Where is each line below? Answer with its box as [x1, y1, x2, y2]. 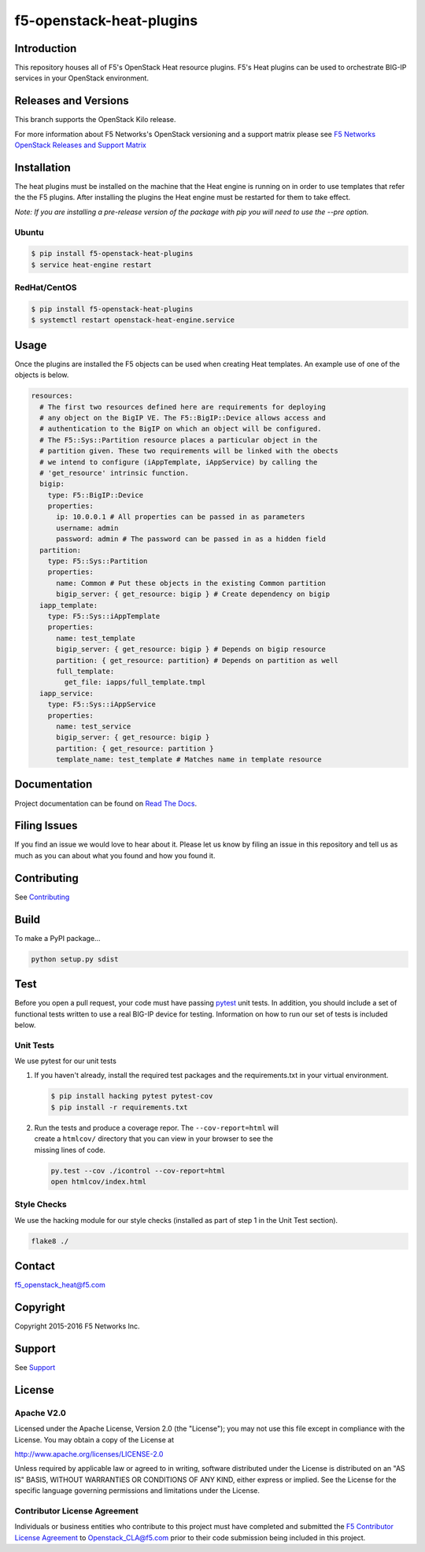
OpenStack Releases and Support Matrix [14, 140, 147, 150]
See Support [14, 1363, 56, 1372]
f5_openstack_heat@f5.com [14, 1280, 106, 1290]
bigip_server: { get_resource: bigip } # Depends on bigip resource [56, 645, 327, 654]
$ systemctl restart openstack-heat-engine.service [31, 316, 235, 324]
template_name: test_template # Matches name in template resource [56, 755, 322, 764]
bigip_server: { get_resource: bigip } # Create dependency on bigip [56, 590, 331, 598]
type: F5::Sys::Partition [47, 557, 148, 566]
